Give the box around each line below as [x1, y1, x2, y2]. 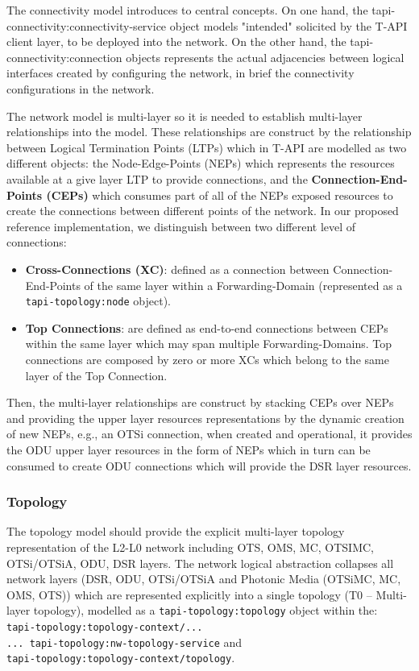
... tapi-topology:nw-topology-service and [6, 633, 243, 650]
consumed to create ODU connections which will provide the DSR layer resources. [6, 457, 412, 474]
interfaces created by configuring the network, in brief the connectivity [6, 64, 355, 81]
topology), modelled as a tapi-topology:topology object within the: [33, 602, 378, 619]
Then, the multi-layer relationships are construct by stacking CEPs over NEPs [6, 394, 394, 411]
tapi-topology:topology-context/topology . [6, 649, 235, 666]
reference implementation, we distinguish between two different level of [6, 217, 356, 234]
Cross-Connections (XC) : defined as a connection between [25, 260, 330, 277]
